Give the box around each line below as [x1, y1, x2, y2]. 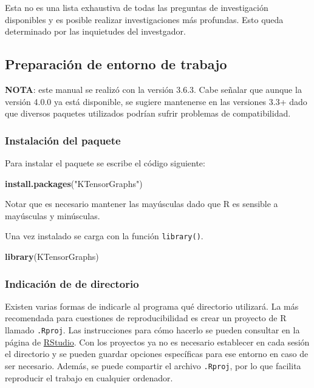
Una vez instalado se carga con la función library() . [5, 230, 203, 242]
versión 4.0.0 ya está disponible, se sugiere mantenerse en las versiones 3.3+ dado [5, 95, 307, 107]
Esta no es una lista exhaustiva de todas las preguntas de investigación [5, 1, 268, 13]
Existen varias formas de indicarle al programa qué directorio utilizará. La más [5, 299, 299, 312]
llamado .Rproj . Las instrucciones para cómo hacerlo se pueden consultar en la [5, 324, 300, 336]
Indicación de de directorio [5, 276, 139, 291]
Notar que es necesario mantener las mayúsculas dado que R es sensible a [5, 197, 278, 210]
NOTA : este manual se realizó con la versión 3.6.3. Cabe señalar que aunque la [5, 83, 302, 95]
